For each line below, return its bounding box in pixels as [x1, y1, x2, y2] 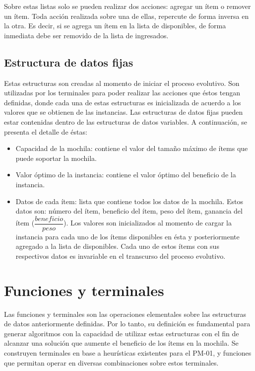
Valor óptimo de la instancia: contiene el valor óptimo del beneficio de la [15, 169, 236, 180]
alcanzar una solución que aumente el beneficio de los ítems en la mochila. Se [4, 338, 239, 348]
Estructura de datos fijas [4, 54, 133, 70]
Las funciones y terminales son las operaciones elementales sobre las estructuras [4, 308, 247, 319]
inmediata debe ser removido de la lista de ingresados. [4, 30, 169, 40]
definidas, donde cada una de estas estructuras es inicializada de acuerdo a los [4, 97, 241, 107]
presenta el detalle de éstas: [4, 126, 87, 137]
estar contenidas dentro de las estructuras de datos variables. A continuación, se [4, 116, 247, 127]
